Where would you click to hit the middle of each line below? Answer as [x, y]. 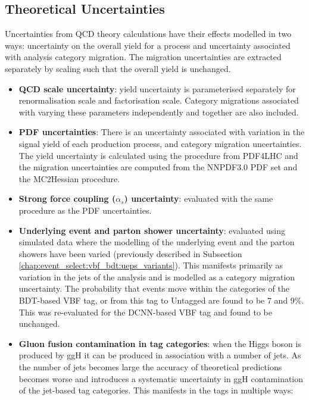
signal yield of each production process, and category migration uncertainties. [160, 143]
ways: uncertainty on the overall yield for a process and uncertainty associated [148, 45]
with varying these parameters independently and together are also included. [159, 112]
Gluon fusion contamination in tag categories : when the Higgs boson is [160, 343]
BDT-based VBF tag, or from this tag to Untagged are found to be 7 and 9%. [161, 300]
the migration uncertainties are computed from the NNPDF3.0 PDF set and [158, 167]
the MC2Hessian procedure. [69, 178]
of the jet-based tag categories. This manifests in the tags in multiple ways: [156, 390]
